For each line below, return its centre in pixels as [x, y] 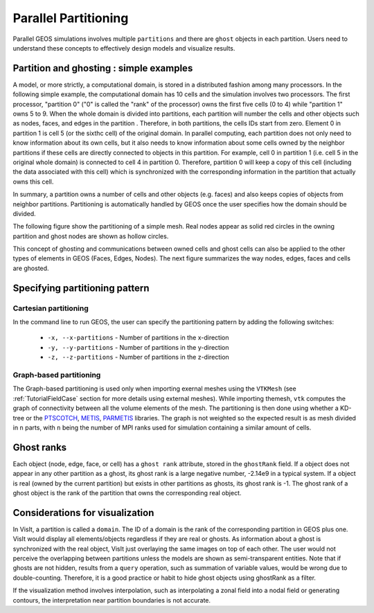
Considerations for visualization [83, 513]
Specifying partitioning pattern [81, 288]
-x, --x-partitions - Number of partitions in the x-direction [138, 338]
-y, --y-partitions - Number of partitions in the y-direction [138, 347]
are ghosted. [31, 268]
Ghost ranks [40, 447]
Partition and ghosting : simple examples [103, 68]
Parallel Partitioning [71, 18]
